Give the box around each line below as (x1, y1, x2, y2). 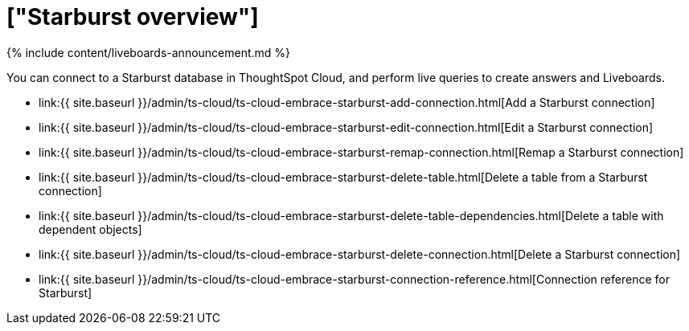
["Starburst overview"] (6, 3, 259, 31)
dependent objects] (39, 222, 142, 236)
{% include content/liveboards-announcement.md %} (6, 45, 291, 59)
